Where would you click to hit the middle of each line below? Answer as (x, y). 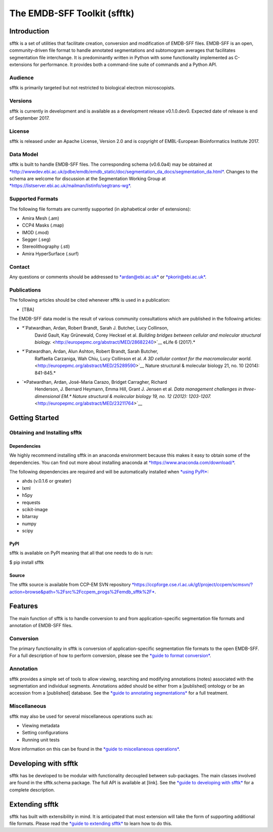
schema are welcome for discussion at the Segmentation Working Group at (87, 178)
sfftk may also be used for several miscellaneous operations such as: (81, 716)
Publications (25, 290)
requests (31, 502)
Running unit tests (41, 740)
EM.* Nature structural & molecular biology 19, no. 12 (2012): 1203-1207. (136, 396)
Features (24, 606)
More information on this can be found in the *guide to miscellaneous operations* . (95, 749)
